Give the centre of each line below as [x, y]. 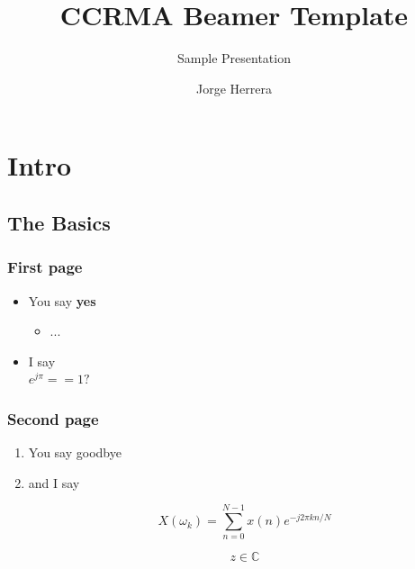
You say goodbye [75, 452]
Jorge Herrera [234, 88]
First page [45, 267]
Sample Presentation [234, 58]
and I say [54, 482]
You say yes [62, 300]
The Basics [59, 222]
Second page [53, 418]
